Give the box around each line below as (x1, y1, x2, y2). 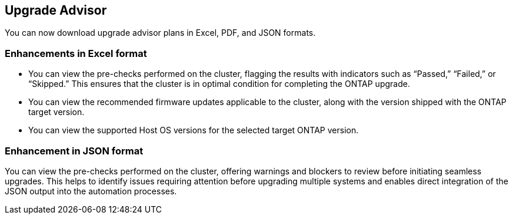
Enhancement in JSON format (5, 144, 144, 157)
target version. (28, 107, 85, 117)
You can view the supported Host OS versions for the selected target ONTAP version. (28, 125, 359, 136)
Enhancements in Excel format (5, 47, 147, 59)
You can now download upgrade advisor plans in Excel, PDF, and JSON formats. (5, 28, 316, 38)
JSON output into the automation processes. (5, 186, 177, 196)
